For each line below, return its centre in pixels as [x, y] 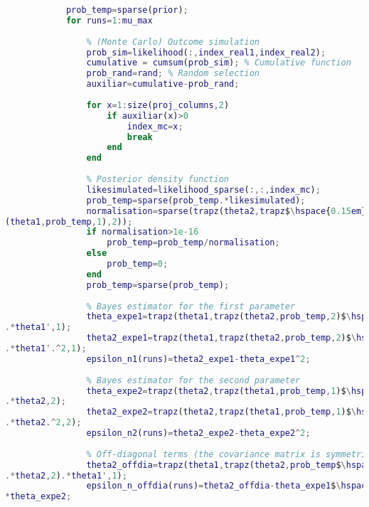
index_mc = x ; [155, 126]
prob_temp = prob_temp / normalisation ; [193, 243]
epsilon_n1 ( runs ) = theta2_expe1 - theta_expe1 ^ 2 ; [198, 359]
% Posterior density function [157, 179]
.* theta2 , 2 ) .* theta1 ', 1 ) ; [66, 475]
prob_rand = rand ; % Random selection [173, 74]
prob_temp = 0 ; [138, 264]
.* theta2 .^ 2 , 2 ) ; [43, 423]
